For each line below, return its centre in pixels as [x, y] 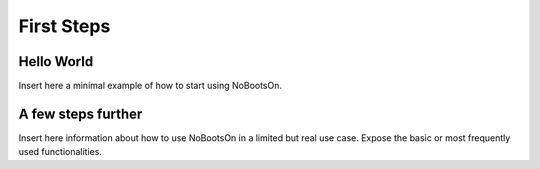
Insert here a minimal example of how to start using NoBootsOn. [150, 86]
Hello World [56, 61]
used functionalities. [60, 152]
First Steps [64, 26]
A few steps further [80, 113]
